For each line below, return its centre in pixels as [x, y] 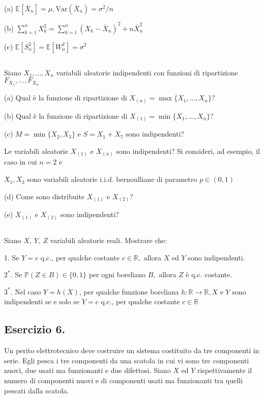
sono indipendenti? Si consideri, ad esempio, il [188, 151]
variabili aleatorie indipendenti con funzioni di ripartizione [147, 72]
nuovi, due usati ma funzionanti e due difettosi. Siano [87, 370]
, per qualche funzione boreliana [129, 291]
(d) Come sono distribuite [45, 196]
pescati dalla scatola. [37, 390]
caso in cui [21, 162]
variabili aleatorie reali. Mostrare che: [109, 240]
